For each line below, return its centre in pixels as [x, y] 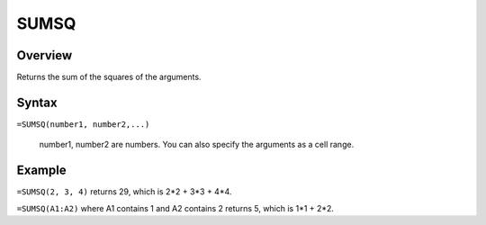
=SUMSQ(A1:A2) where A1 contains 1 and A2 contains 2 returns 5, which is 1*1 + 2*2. [175, 208]
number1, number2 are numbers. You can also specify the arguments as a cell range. [197, 145]
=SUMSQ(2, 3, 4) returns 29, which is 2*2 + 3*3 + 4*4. [124, 192]
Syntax [37, 102]
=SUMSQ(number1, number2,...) [83, 124]
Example [41, 171]
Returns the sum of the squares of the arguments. [109, 77]
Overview [45, 55]
